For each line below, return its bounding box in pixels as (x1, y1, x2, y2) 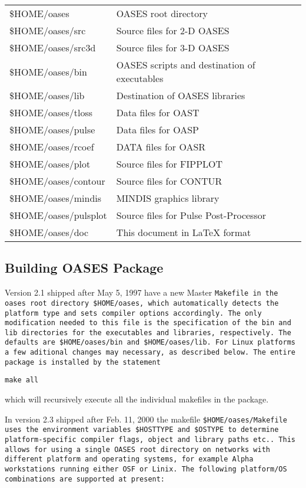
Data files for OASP (116, 123, 199, 136)
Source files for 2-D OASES (116, 24, 229, 37)
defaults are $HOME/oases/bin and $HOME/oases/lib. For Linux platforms (5, 338, 295, 347)
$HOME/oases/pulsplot (9, 208, 107, 222)
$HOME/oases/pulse (9, 123, 95, 136)
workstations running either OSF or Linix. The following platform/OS (5, 464, 287, 473)
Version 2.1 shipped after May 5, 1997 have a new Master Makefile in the (5, 286, 278, 299)
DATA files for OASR (116, 140, 206, 153)
